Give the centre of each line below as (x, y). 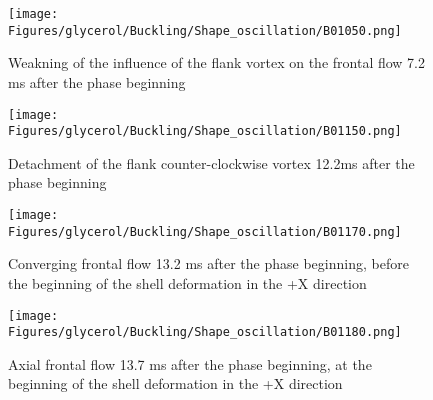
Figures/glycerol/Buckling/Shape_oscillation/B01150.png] (205, 131)
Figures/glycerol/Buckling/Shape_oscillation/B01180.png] (205, 332)
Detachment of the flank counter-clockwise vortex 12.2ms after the (211, 162)
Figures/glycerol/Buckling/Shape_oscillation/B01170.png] (205, 231)
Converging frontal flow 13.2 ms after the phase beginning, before (208, 263)
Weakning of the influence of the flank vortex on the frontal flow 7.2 (217, 62)
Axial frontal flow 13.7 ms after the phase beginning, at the (190, 363)
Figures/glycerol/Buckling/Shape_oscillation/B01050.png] (205, 30)
